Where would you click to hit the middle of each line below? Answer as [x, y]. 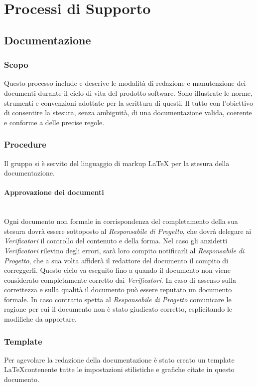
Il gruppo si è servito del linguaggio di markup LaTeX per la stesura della [117, 163]
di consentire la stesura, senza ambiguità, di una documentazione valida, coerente [128, 112]
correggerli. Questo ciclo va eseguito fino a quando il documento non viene [117, 270]
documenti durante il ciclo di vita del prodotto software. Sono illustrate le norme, [128, 93]
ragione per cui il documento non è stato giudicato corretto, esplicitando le [118, 309]
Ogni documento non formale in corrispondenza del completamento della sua [121, 221]
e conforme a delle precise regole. [54, 122]
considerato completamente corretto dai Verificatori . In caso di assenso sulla [120, 280]
